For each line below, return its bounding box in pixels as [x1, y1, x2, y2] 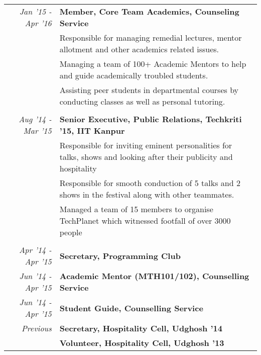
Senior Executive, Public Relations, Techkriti [59, 113, 242, 125]
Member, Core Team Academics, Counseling [59, 6, 239, 17]
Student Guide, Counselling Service [59, 302, 203, 314]
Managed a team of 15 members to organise [59, 203, 213, 215]
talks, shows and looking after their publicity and [59, 151, 233, 162]
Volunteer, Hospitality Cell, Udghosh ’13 [59, 337, 224, 348]
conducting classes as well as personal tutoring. [59, 96, 225, 107]
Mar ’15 [23, 125, 52, 136]
